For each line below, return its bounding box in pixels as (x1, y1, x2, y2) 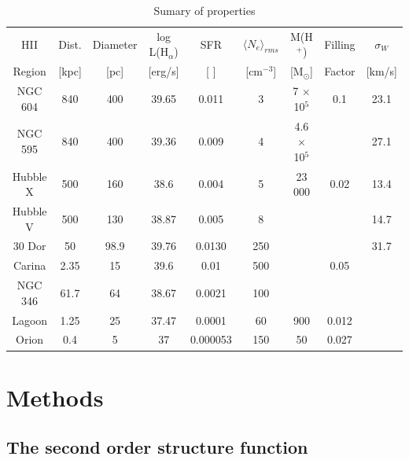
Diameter (92, 35, 138, 52)
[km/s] (366, 63, 397, 79)
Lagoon (12, 311, 48, 328)
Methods (6, 381, 104, 413)
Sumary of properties (153, 2, 256, 18)
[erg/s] (148, 63, 179, 79)
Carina (13, 257, 46, 274)
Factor (324, 63, 356, 79)
